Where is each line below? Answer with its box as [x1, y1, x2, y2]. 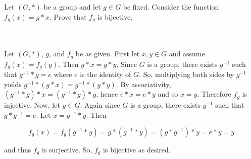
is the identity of [80, 69, 131, 79]
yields [4, 78, 22, 89]
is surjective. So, [42, 144, 92, 154]
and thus [4, 144, 31, 154]
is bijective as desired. [103, 144, 171, 154]
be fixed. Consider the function [123, 2, 219, 12]
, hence [96, 89, 118, 99]
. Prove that [49, 11, 87, 22]
